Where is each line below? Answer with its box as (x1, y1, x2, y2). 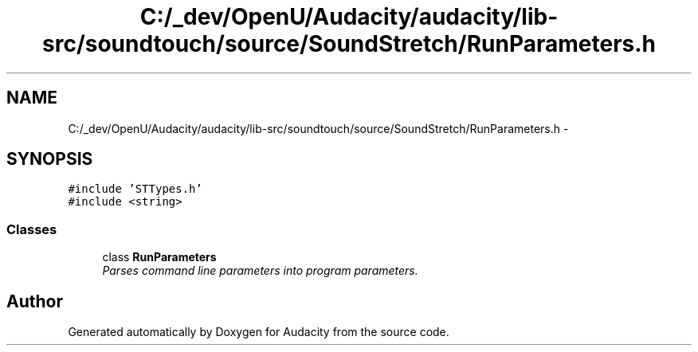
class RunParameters (102, 250, 217, 264)
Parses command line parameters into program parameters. (102, 264, 418, 278)
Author (6, 291, 63, 311)
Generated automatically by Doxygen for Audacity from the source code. (68, 325, 449, 339)
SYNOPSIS (6, 149, 93, 170)
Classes (6, 221, 57, 237)
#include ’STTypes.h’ (68, 182, 202, 196)
